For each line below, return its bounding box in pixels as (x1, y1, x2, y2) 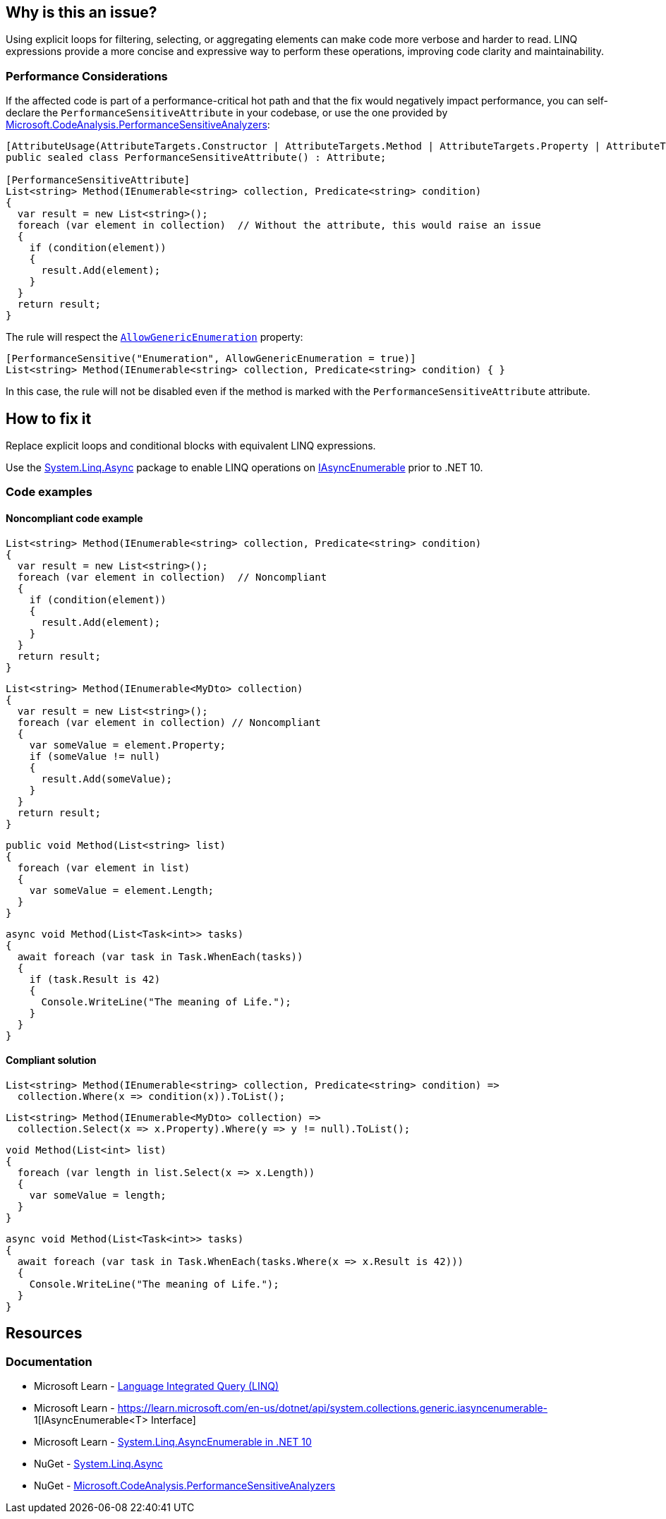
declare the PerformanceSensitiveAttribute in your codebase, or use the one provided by (6, 107, 448, 119)
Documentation (6, 1354, 92, 1369)
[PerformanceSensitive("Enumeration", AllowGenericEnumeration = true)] (6, 353, 416, 365)
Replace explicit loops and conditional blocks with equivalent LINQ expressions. (6, 440, 376, 452)
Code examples (6, 485, 93, 500)
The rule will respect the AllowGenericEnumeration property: (6, 331, 303, 344)
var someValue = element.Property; (29, 739, 226, 751)
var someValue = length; (29, 1189, 166, 1201)
